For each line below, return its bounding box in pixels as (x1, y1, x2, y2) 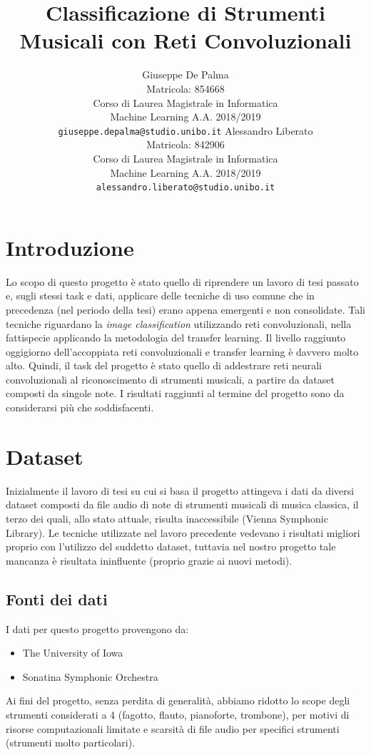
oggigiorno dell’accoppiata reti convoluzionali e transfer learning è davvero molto (6, 344, 359, 359)
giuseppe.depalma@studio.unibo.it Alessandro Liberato (58, 123, 313, 138)
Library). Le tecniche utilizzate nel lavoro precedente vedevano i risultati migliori (6, 525, 360, 540)
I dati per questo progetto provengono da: (6, 621, 189, 636)
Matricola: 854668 (146, 81, 225, 96)
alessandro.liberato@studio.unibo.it (96, 183, 275, 193)
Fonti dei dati (6, 587, 108, 610)
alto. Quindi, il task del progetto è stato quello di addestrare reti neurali (6, 358, 322, 373)
